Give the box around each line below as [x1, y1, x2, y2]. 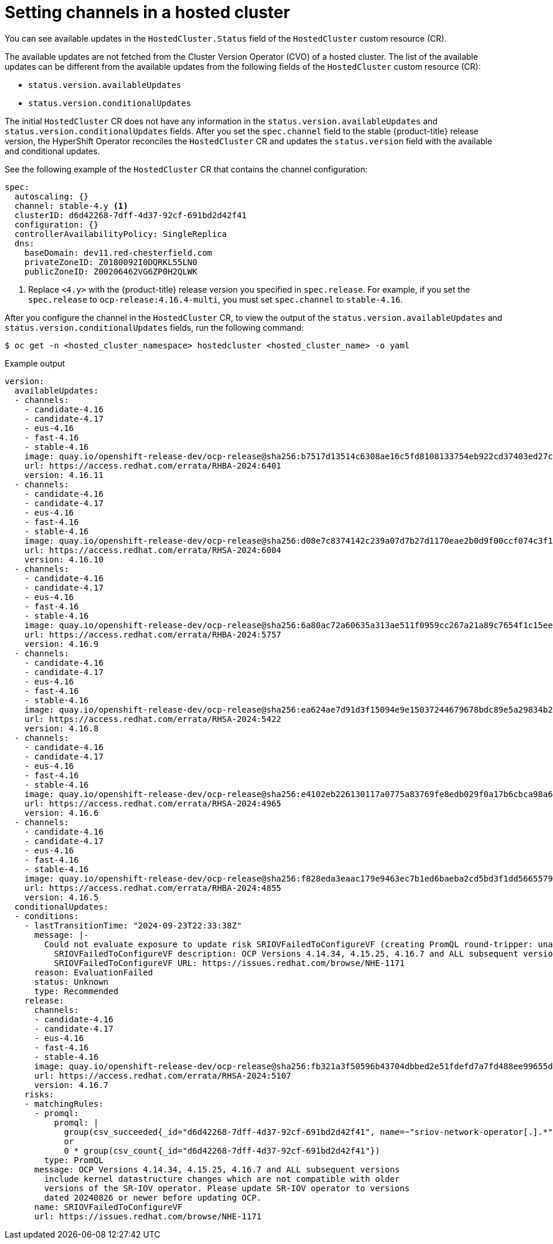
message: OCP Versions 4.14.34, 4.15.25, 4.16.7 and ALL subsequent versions [34, 1164, 400, 1174]
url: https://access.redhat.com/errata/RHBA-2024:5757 [24, 629, 282, 639]
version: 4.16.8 [24, 723, 99, 733]
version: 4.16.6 [24, 808, 99, 818]
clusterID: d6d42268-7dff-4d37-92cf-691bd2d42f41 [14, 210, 247, 220]
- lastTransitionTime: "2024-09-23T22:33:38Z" [24, 920, 242, 930]
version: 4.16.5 [24, 892, 99, 902]
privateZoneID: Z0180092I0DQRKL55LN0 [24, 257, 197, 267]
